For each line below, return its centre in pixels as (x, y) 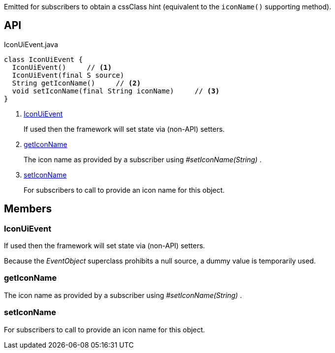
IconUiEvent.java (31, 44)
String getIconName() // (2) (76, 83)
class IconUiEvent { (44, 59)
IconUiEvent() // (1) (62, 67)
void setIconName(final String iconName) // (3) (116, 91)
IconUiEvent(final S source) (68, 75)
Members (28, 209)
